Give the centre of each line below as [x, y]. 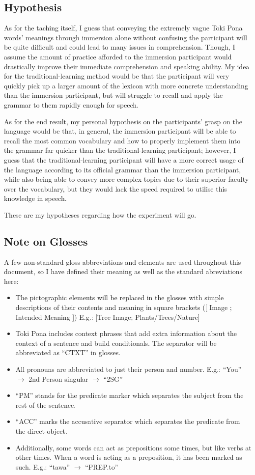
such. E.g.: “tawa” [43, 466]
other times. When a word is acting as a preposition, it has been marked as [129, 457]
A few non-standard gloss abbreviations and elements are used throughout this [123, 262]
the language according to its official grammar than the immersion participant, [123, 169]
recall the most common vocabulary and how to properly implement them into [122, 140]
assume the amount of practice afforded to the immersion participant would [118, 56]
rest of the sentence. [46, 405]
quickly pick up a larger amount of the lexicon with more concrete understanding [126, 85]
